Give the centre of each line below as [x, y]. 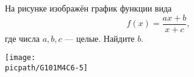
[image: [20, 58]
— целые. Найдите [100, 38]
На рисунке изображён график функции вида [88, 8]
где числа [22, 38]
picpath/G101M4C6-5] [47, 68]
